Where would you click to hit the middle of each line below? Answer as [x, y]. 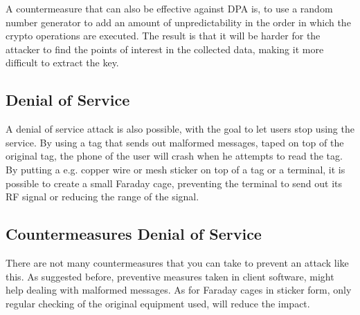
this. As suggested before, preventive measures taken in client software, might [170, 276]
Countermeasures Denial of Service [134, 234]
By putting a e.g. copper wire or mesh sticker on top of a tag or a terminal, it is [175, 169]
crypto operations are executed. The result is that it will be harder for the [163, 36]
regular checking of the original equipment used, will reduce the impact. [158, 303]
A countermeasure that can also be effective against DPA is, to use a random [169, 8]
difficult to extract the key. [62, 63]
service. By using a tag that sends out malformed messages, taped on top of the [175, 142]
